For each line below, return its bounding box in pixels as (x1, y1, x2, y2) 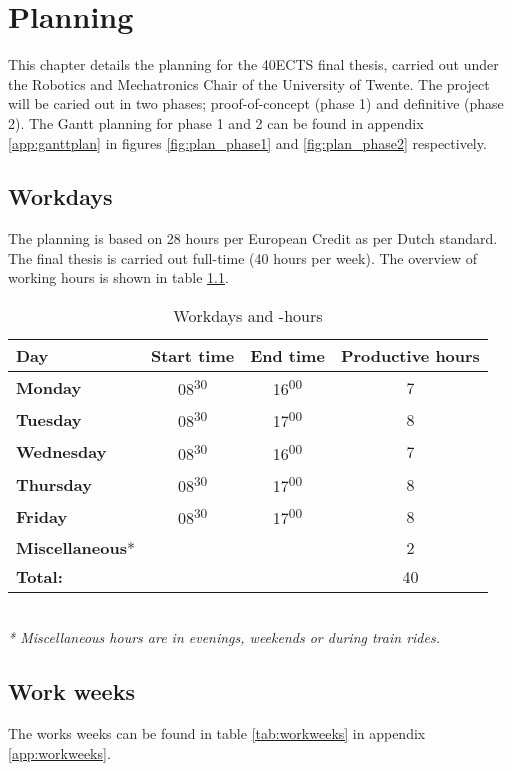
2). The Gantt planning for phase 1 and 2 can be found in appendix (8, 112, 424, 133)
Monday (16, 375, 82, 399)
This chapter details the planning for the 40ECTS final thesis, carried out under (8, 54, 499, 75)
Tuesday (16, 408, 82, 432)
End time (250, 344, 325, 368)
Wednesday (16, 440, 107, 464)
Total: (16, 564, 63, 588)
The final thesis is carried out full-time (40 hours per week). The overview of (8, 247, 478, 268)
